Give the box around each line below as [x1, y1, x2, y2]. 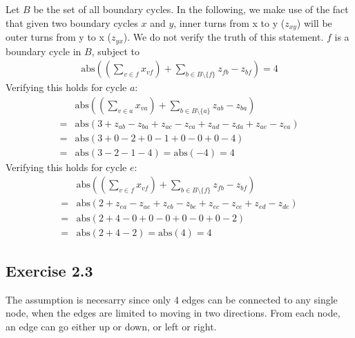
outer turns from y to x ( [6, 30, 112, 44]
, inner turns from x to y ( [173, 15, 285, 30]
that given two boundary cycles [6, 15, 138, 30]
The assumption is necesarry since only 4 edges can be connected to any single [6, 292, 338, 306]
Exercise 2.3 [6, 259, 93, 281]
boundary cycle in [6, 43, 81, 58]
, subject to [91, 43, 140, 58]
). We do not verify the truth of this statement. [123, 30, 324, 44]
